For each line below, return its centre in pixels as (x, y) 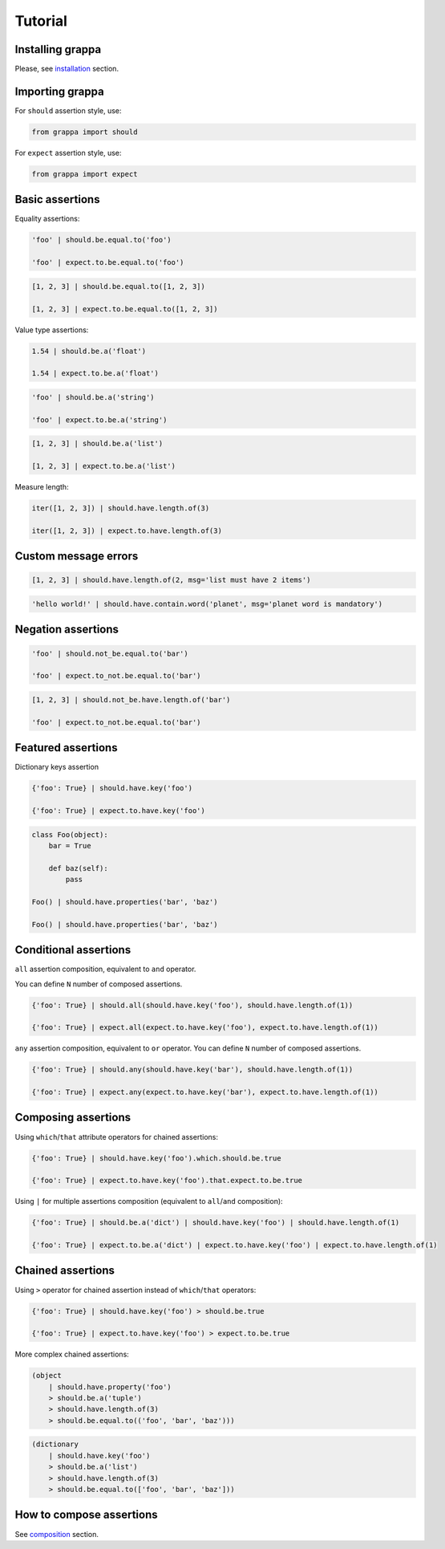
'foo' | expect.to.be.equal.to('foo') (108, 262)
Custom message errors (77, 557)
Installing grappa (58, 49)
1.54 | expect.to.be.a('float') (95, 374)
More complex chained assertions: (72, 1354)
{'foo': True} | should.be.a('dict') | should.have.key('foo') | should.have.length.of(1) (216, 1223)
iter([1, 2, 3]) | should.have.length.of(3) (121, 508)
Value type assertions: (52, 330)
